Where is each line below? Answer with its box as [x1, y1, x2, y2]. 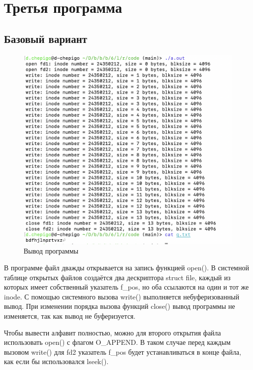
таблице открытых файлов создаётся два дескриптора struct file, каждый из [4, 272, 231, 282]
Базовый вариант [4, 31, 88, 46]
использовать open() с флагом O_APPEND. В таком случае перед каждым [4, 337, 231, 347]
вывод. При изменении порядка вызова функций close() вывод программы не [4, 301, 235, 311]
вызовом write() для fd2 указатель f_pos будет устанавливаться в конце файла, [4, 346, 241, 357]
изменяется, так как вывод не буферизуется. [4, 310, 136, 321]
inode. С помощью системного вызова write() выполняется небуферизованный [4, 291, 239, 301]
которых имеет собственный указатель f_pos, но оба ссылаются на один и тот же [4, 282, 249, 292]
